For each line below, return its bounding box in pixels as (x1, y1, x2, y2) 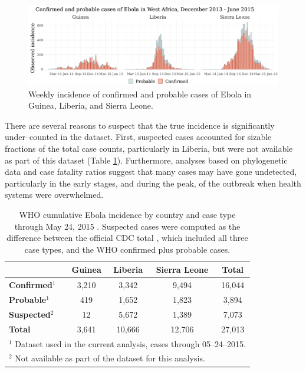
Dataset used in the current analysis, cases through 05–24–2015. (15, 337, 246, 350)
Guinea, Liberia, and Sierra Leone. (28, 99, 153, 112)
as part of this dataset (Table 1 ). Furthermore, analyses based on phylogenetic (5, 154, 288, 166)
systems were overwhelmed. (5, 188, 104, 201)
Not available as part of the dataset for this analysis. (15, 352, 205, 364)
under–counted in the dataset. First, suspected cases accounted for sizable (5, 130, 272, 143)
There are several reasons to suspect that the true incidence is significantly (5, 119, 275, 131)
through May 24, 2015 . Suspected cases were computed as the (14, 220, 241, 232)
